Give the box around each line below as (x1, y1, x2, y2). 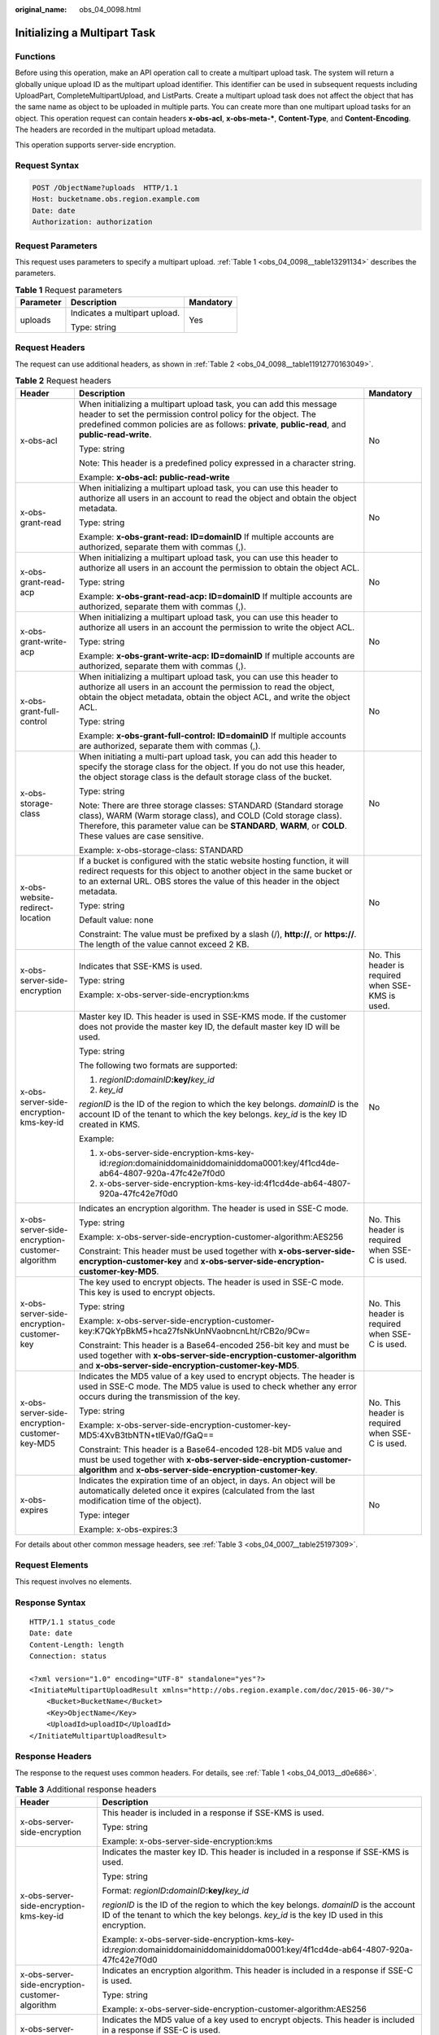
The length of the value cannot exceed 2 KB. (78, 939, 250, 950)
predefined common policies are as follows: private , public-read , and (78, 418, 346, 430)
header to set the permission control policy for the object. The (78, 408, 316, 419)
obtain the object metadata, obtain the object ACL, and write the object (78, 691, 350, 702)
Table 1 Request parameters (15, 284, 123, 295)
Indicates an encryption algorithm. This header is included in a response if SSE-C (102, 1964, 414, 1976)
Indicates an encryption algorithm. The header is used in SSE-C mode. (78, 1202, 349, 1214)
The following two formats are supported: (78, 1059, 238, 1070)
